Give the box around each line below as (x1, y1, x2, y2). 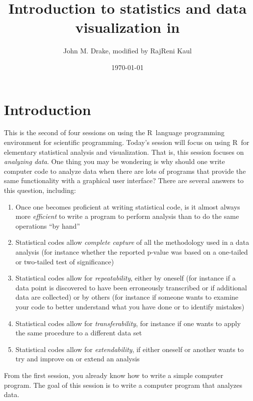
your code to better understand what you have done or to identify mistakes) (15, 301, 245, 311)
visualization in (75, 17, 180, 37)
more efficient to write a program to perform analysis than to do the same (15, 211, 239, 221)
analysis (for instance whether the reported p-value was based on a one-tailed (15, 246, 248, 257)
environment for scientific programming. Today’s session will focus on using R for (4, 137, 250, 147)
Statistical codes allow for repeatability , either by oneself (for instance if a (15, 273, 236, 283)
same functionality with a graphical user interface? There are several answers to (4, 175, 244, 186)
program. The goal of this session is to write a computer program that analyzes (4, 379, 242, 390)
